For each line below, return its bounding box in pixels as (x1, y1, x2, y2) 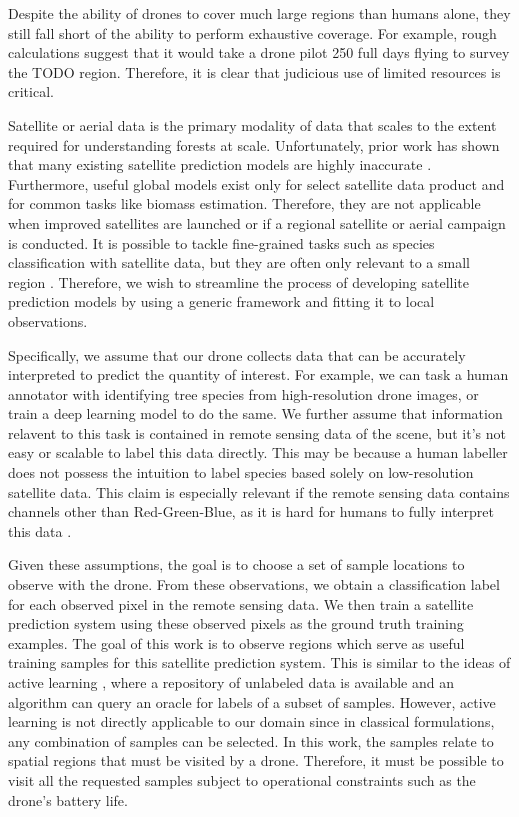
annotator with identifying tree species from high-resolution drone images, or (8, 383, 479, 404)
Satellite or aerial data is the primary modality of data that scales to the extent (8, 114, 497, 135)
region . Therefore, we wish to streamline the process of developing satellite (8, 271, 469, 292)
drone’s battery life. (8, 789, 128, 810)
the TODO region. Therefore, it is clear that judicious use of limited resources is (8, 61, 501, 82)
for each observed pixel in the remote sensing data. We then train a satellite (8, 593, 474, 614)
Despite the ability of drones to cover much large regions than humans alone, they (8, 3, 511, 23)
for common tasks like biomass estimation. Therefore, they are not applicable (8, 193, 481, 214)
